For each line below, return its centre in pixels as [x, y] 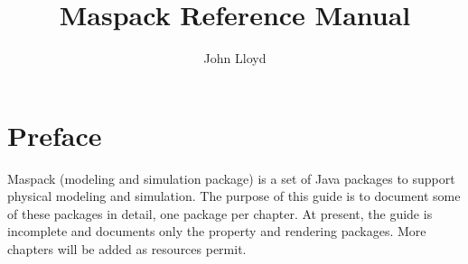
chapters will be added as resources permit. [127, 249]
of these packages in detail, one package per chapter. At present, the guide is [220, 213]
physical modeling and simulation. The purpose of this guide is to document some [234, 196]
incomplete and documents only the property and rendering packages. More [217, 231]
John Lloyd [235, 58]
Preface [55, 135]
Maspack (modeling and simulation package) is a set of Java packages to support [231, 178]
